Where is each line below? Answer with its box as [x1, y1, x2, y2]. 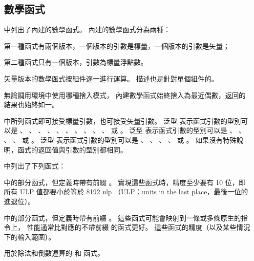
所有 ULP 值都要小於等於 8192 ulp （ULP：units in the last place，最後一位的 [4, 186, 248, 197]
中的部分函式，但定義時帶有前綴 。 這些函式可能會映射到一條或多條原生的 [4, 212, 241, 223]
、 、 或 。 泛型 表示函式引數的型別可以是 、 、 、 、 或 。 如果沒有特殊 [4, 134, 236, 145]
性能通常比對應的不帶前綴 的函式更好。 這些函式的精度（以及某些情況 [26, 222, 250, 232]
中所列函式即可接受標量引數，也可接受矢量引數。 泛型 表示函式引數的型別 [4, 115, 241, 126]
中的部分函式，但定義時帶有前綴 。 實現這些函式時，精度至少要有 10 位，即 [4, 177, 246, 187]
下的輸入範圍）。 [4, 231, 55, 242]
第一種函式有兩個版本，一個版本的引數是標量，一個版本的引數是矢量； [4, 40, 230, 51]
